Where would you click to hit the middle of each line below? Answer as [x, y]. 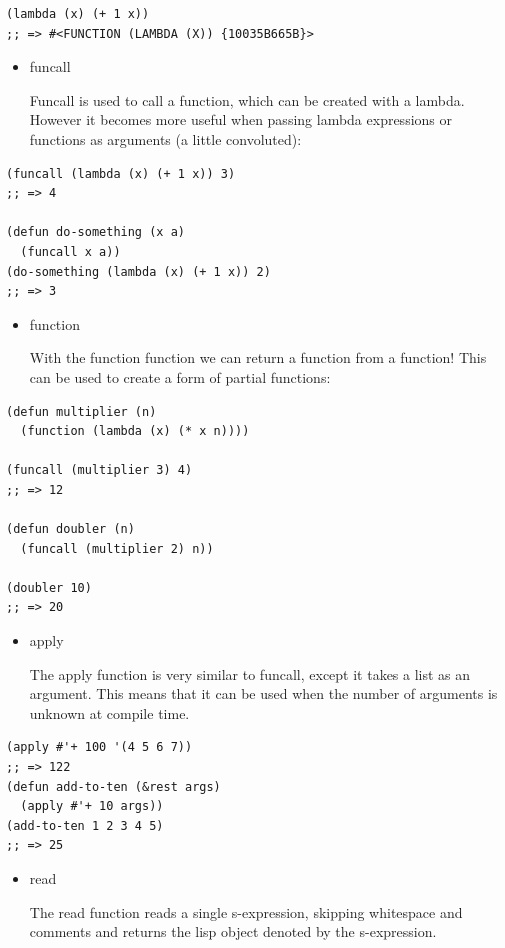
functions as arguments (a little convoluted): [165, 138]
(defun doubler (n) [70, 529]
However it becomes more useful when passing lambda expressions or [240, 119]
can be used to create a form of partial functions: [180, 376]
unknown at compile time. [109, 712]
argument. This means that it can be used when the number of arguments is [263, 693]
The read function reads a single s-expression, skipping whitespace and [246, 911]
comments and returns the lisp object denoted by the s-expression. [233, 931]
